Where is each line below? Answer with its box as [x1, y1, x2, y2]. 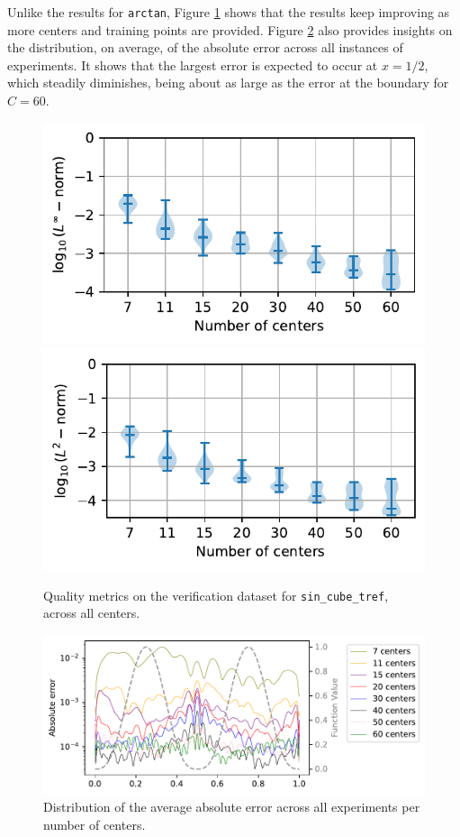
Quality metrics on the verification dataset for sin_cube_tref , [43, 585, 389, 604]
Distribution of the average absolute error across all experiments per [43, 797, 420, 816]
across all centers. [43, 603, 140, 622]
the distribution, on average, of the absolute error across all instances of [7, 38, 403, 57]
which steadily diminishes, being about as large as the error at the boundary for [7, 73, 449, 92]
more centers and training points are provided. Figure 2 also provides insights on [7, 20, 453, 39]
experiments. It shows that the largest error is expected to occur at [7, 55, 378, 74]
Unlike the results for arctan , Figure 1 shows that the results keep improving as [7, 3, 450, 21]
